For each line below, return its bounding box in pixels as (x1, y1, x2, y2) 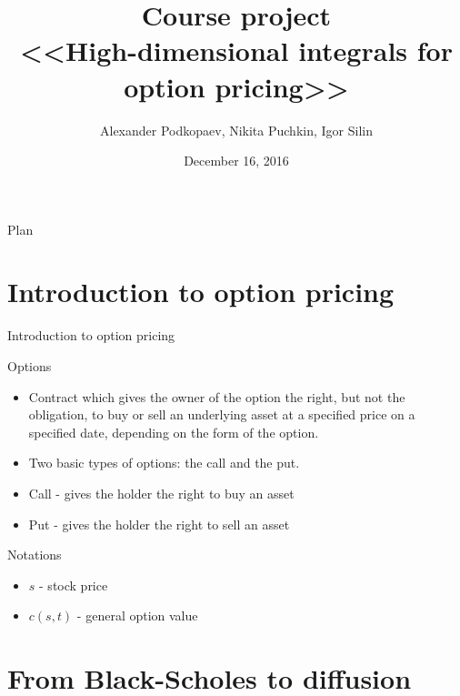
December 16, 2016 (184, 151, 289, 170)
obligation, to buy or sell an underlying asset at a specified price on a (28, 405, 415, 424)
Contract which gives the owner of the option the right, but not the (28, 387, 405, 406)
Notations (7, 545, 62, 564)
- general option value (76, 606, 198, 625)
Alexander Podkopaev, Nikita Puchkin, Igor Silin (100, 120, 373, 139)
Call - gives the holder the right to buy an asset (28, 483, 295, 502)
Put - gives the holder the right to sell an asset (28, 514, 290, 533)
